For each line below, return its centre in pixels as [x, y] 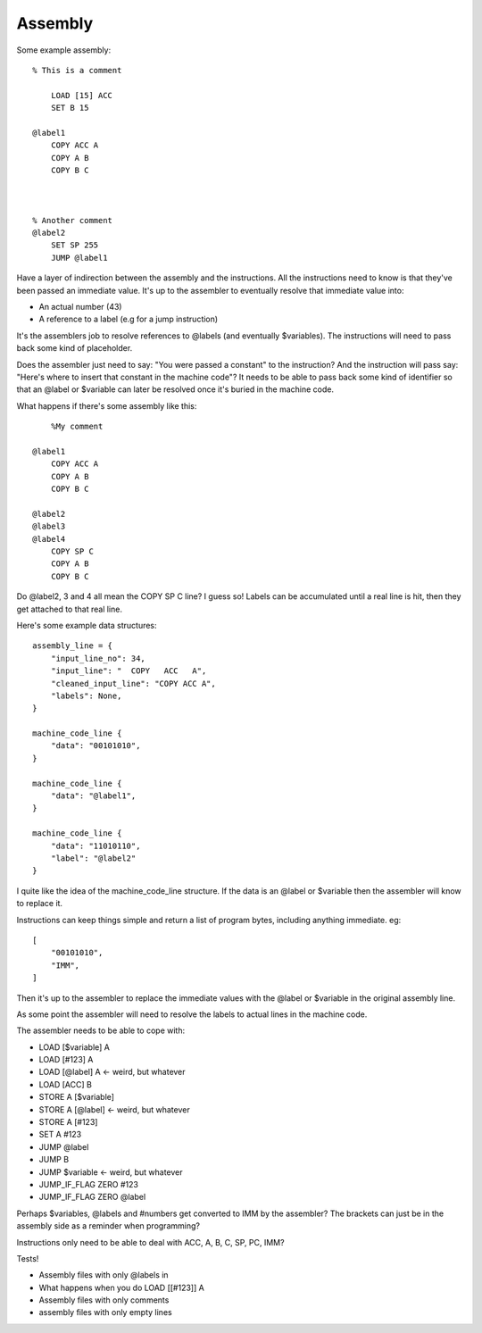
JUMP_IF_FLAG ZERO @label [92, 1197]
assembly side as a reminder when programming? [108, 1226]
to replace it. [39, 904]
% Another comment [73, 220]
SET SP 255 [75, 245]
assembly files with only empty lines [106, 1312]
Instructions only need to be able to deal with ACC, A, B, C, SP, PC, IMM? [150, 1242]
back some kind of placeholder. [75, 348]
